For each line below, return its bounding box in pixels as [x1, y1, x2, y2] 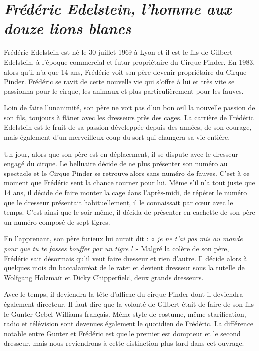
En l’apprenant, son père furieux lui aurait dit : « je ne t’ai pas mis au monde [4, 233, 243, 244]
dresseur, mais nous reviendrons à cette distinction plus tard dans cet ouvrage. [4, 338, 244, 348]
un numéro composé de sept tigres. [4, 216, 110, 227]
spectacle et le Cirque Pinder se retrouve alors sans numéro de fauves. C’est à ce [4, 168, 250, 178]
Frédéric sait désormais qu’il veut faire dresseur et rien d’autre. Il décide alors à [4, 253, 247, 263]
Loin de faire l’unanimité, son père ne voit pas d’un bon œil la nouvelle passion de [4, 102, 255, 113]
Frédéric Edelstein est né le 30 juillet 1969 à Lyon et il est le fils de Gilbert [4, 47, 233, 57]
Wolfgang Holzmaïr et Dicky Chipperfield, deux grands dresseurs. [4, 272, 204, 282]
